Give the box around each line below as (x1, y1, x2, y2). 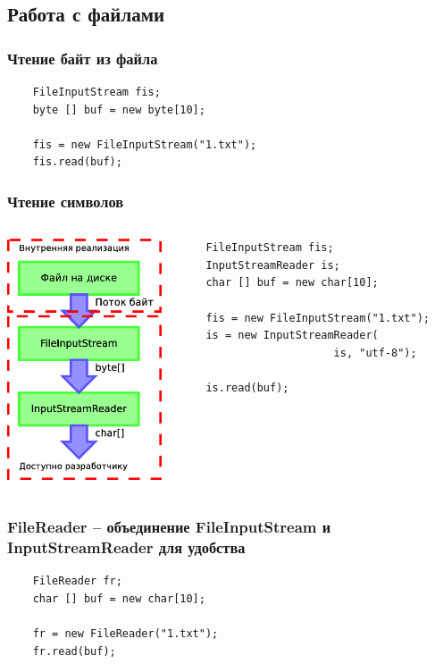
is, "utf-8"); (333, 346, 417, 359)
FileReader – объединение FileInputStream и (7, 516, 331, 538)
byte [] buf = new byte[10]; (32, 103, 205, 116)
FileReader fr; (32, 575, 122, 588)
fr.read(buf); (32, 644, 116, 658)
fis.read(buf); (32, 155, 122, 169)
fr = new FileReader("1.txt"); (32, 627, 219, 641)
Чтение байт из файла (7, 46, 158, 69)
